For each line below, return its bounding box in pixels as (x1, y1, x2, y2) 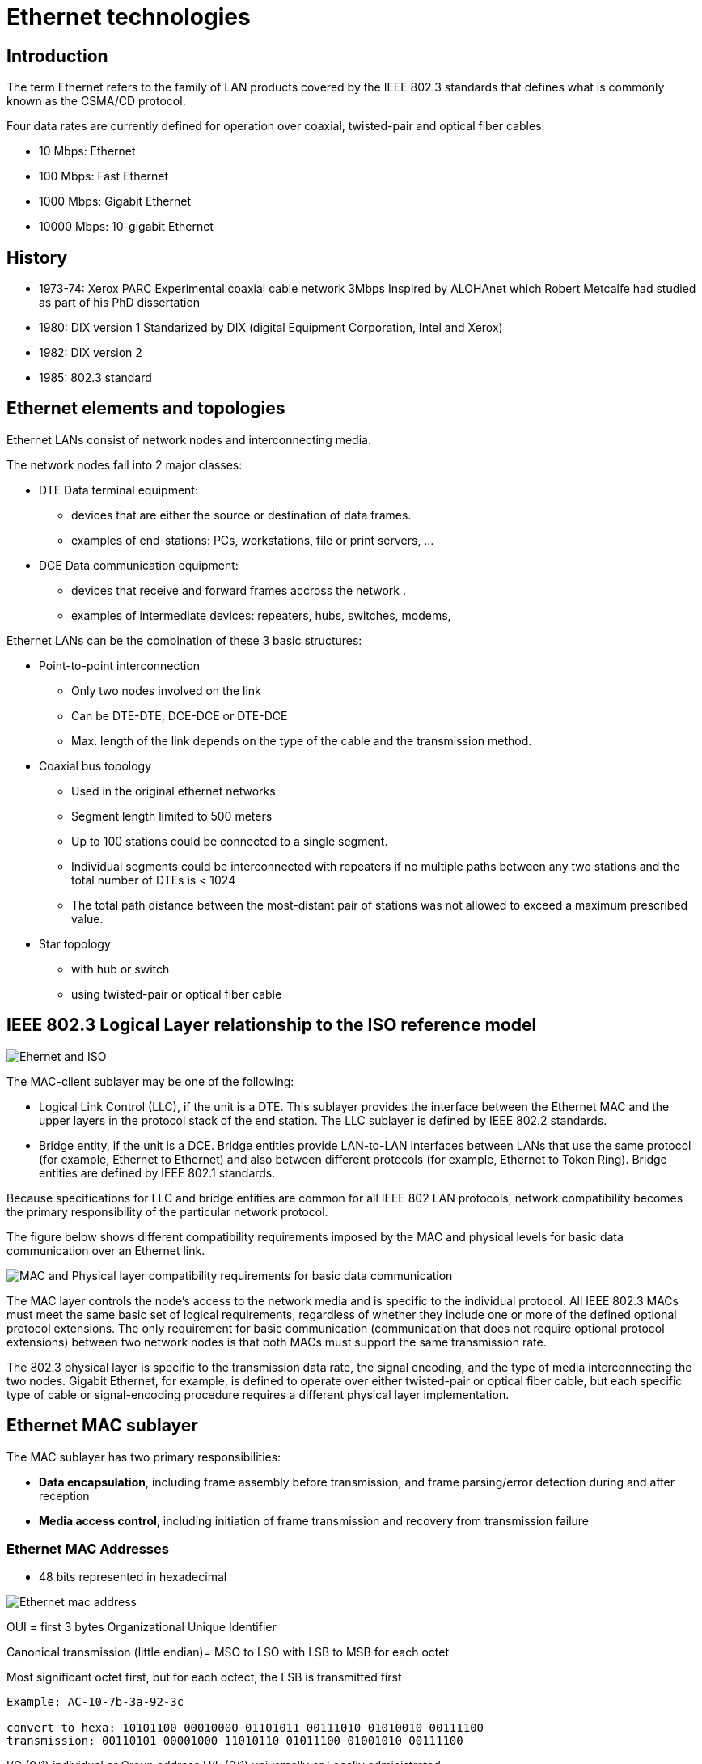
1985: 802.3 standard (39, 371, 152, 385)
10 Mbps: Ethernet (39, 144, 136, 159)
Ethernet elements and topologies (6, 398, 285, 419)
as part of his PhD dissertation (39, 295, 201, 310)
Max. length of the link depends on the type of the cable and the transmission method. (71, 733, 532, 748)
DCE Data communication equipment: (39, 558, 239, 572)
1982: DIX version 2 (39, 346, 142, 360)
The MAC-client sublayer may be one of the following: (6, 1074, 294, 1088)
